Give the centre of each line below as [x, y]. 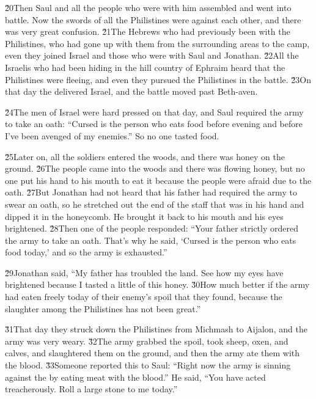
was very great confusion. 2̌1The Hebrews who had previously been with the [148, 31]
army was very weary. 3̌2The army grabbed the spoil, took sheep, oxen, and [147, 341]
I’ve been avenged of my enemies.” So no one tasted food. [112, 135]
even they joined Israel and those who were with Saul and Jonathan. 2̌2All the [152, 55]
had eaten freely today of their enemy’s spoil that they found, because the [144, 297]
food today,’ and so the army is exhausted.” [86, 252]
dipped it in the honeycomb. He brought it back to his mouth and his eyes [144, 216]
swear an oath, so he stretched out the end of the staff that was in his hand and [155, 204]
